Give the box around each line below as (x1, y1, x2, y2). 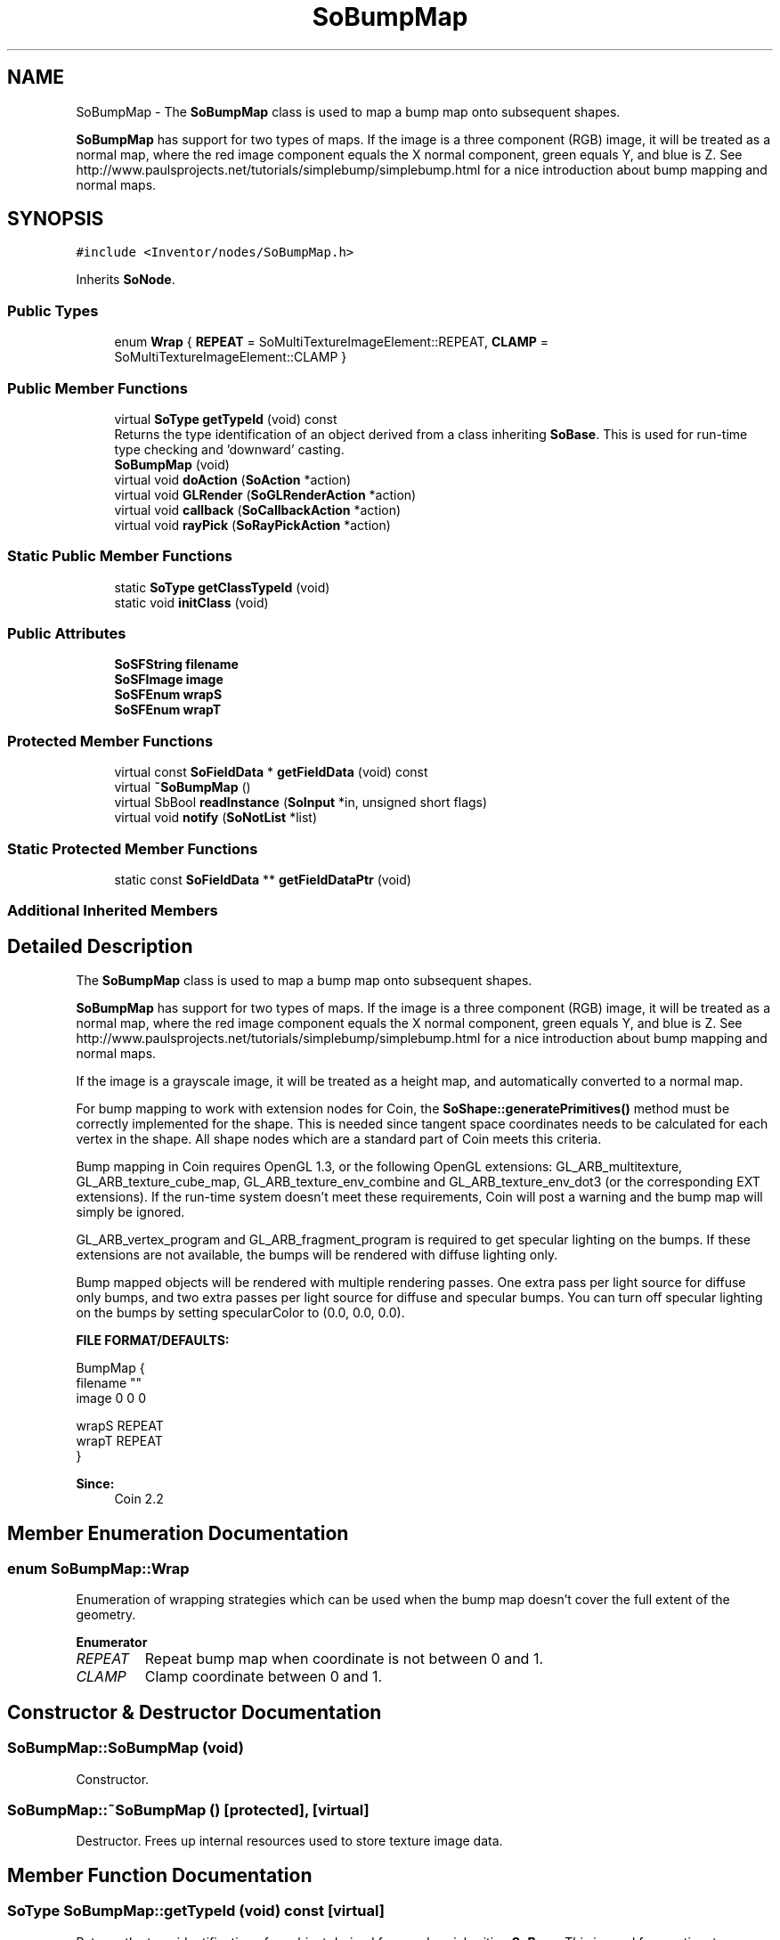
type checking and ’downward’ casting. (114, 441, 345, 457)
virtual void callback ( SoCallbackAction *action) (114, 501, 402, 518)
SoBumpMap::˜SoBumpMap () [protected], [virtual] (7, 1800, 370, 1819)
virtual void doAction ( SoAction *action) (114, 471, 352, 487)
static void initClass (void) (114, 594, 269, 610)
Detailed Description (7, 934, 193, 958)
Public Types (7, 301, 99, 320)
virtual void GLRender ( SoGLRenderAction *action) (114, 486, 417, 502)
